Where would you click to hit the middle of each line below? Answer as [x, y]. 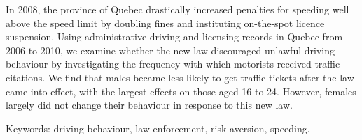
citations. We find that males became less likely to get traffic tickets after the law [180, 77]
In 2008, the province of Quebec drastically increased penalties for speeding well [177, 9]
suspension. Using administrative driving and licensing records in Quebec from [174, 37]
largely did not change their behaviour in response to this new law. [149, 105]
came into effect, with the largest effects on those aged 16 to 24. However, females [181, 91]
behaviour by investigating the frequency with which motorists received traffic [173, 64]
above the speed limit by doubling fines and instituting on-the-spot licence [165, 23]
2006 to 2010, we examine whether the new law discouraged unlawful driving [170, 50]
